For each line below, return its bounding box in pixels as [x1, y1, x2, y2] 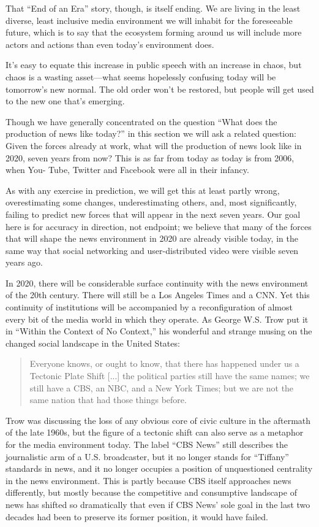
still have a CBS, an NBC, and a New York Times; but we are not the [29, 381, 294, 394]
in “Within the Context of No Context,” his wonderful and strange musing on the [6, 325, 312, 337]
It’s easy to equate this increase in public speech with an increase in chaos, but [6, 58, 302, 71]
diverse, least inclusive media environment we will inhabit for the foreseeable [6, 13, 293, 26]
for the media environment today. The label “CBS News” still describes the [6, 438, 288, 450]
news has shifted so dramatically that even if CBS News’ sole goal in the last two [6, 498, 310, 510]
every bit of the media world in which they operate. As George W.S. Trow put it [6, 312, 309, 325]
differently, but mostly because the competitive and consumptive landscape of [6, 486, 297, 499]
